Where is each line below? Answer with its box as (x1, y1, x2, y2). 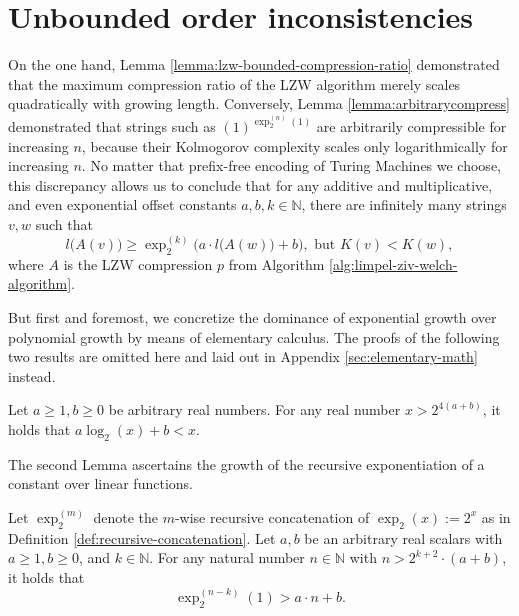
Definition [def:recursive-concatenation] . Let (8, 527, 276, 548)
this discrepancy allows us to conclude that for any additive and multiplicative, (8, 174, 493, 195)
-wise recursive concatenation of (174, 506, 370, 527)
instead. (8, 365, 56, 386)
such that (35, 213, 93, 234)
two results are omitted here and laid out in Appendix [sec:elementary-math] (8, 346, 478, 367)
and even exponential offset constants (8, 194, 237, 215)
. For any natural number (149, 547, 305, 568)
